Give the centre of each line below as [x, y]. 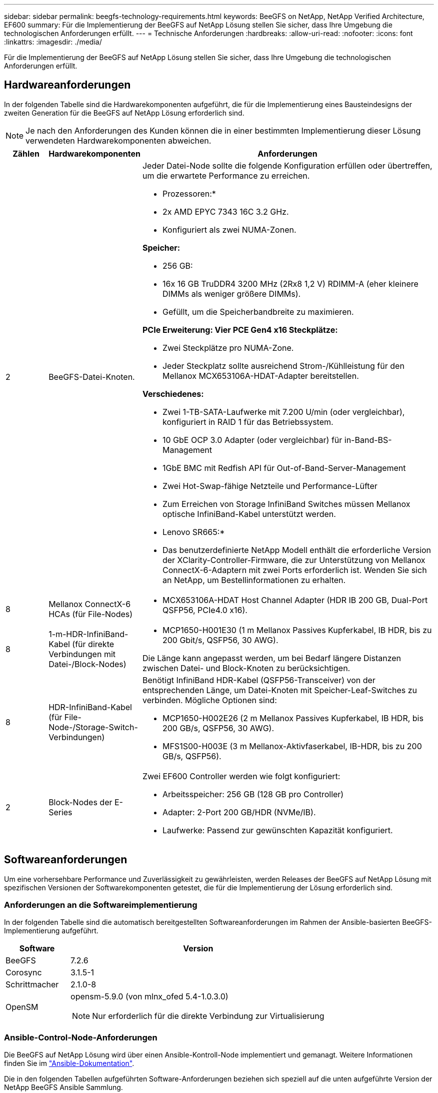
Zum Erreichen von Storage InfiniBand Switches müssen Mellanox [286, 504]
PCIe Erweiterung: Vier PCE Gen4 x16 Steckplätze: [240, 330]
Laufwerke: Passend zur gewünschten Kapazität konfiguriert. [277, 830]
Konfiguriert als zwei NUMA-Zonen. [229, 229]
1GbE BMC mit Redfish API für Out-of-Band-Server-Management [284, 468]
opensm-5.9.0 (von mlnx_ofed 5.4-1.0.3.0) [149, 997]
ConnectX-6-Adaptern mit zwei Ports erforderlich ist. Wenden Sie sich [294, 570]
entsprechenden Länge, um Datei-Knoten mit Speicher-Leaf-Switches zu [280, 690]
